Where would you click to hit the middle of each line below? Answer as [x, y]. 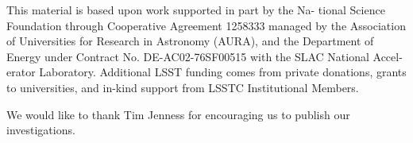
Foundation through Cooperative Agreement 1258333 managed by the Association [206, 25]
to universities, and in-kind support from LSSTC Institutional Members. [183, 87]
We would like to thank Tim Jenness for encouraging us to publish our [178, 114]
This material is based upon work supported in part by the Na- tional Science [196, 10]
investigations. [41, 130]
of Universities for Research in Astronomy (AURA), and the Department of [190, 41]
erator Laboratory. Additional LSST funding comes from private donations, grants [206, 72]
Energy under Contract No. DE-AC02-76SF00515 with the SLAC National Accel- [205, 56]
